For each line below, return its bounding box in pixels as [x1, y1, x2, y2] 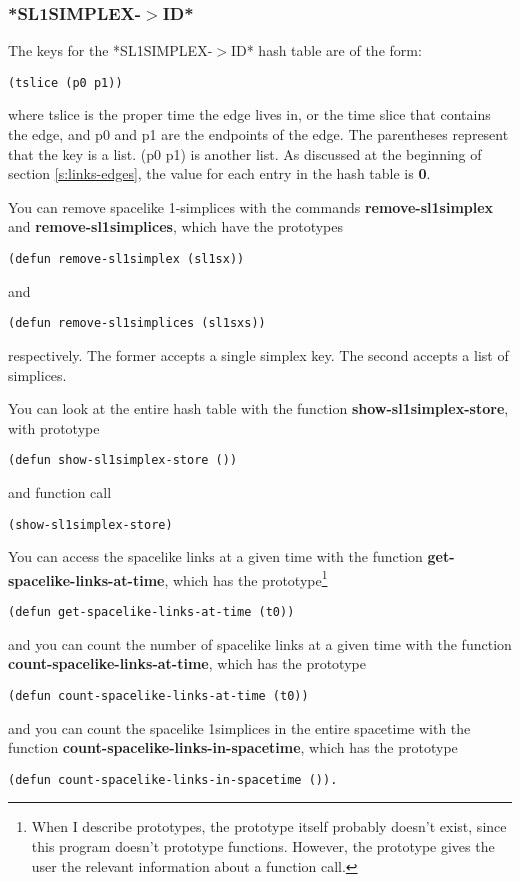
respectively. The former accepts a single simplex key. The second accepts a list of [8, 344, 509, 365]
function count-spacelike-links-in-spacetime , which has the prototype [8, 737, 458, 758]
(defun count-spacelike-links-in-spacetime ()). [8, 772, 338, 787]
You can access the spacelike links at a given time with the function [8, 546, 423, 567]
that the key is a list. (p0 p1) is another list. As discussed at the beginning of [8, 143, 482, 164]
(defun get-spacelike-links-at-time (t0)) [8, 605, 295, 620]
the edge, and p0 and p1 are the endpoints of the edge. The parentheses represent [8, 124, 509, 145]
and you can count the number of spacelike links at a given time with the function [8, 633, 512, 654]
